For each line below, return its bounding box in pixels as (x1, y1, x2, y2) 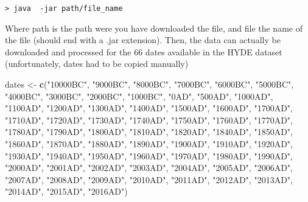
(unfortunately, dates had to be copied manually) (5, 57, 189, 70)
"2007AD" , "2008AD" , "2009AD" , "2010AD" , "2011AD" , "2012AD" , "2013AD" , (5, 173, 293, 186)
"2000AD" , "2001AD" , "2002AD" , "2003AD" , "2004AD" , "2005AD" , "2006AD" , (5, 161, 293, 174)
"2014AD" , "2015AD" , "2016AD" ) (5, 185, 128, 198)
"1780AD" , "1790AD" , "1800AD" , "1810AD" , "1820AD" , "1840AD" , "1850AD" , (5, 125, 293, 138)
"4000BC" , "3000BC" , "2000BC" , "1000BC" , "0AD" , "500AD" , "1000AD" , (5, 89, 273, 102)
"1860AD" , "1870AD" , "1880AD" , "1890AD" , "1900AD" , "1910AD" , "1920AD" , (5, 138, 293, 150)
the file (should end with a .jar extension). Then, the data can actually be (5, 33, 281, 46)
